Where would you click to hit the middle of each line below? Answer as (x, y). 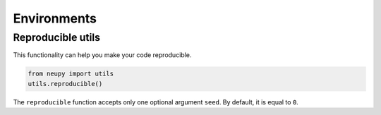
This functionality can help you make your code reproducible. (102, 55)
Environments (55, 18)
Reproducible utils (57, 37)
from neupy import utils (71, 74)
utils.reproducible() (65, 84)
